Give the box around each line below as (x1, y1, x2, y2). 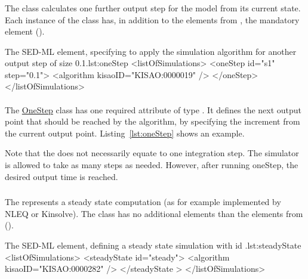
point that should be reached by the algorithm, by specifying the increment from (5, 115, 300, 128)
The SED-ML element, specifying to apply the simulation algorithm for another (5, 45, 297, 57)
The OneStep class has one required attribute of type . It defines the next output (5, 103, 302, 116)
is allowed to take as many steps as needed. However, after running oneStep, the (5, 159, 298, 171)
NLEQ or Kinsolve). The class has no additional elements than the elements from (5, 207, 303, 219)
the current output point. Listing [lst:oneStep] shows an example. (5, 126, 245, 139)
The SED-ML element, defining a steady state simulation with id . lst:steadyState (5, 238, 301, 251)
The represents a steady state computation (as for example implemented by (5, 196, 281, 208)
